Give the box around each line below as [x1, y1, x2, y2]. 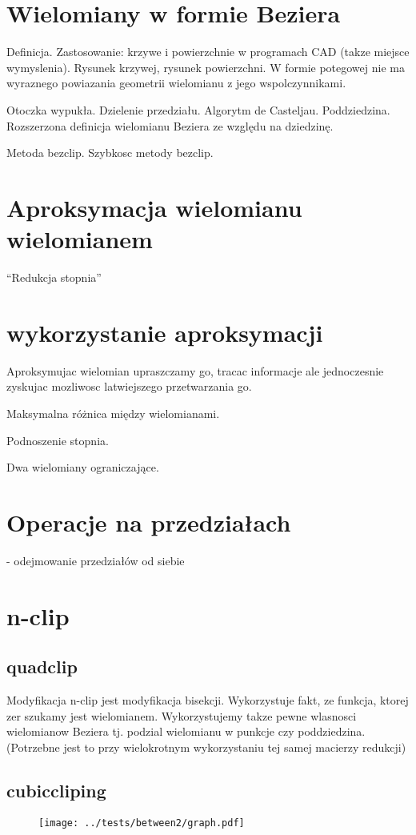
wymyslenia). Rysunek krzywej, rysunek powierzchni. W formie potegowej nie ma [6, 58, 405, 75]
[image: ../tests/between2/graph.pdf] [38, 817, 245, 829]
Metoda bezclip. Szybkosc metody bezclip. [6, 144, 214, 161]
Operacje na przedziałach [6, 505, 291, 538]
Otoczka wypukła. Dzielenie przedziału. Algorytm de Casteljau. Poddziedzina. [6, 101, 390, 118]
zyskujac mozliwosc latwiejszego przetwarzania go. [6, 378, 252, 395]
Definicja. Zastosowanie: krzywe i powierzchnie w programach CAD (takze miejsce [6, 43, 410, 60]
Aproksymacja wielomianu [6, 191, 302, 223]
